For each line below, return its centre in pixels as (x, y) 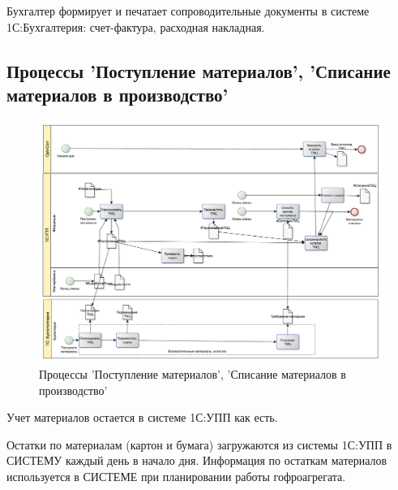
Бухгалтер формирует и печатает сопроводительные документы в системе (188, 11)
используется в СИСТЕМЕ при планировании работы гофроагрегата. (176, 477)
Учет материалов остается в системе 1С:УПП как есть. (142, 417)
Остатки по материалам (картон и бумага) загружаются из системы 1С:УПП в (199, 444)
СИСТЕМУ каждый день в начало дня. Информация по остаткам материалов (197, 460)
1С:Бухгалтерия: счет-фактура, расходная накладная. (136, 26)
